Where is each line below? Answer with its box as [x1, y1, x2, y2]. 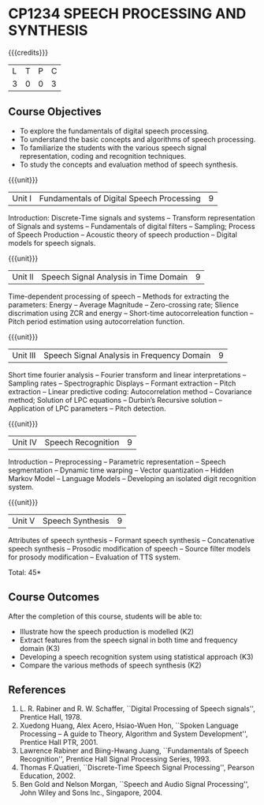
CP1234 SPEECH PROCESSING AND [8, 5, 247, 23]
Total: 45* [8, 567, 42, 577]
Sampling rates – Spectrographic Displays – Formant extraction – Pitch [8, 378, 236, 388]
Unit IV [12, 436, 38, 447]
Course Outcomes [8, 590, 100, 604]
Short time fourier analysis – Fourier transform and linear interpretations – [8, 370, 247, 379]
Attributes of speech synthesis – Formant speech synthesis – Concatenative [8, 535, 255, 545]
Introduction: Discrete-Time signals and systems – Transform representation [8, 213, 255, 222]
